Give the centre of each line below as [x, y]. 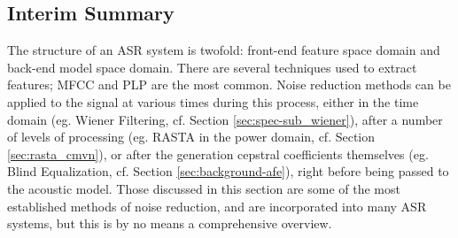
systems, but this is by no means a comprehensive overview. [170, 223]
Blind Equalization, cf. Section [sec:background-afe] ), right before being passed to [228, 171]
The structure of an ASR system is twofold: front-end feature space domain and [224, 50]
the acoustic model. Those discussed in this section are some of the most [204, 188]
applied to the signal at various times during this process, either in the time [213, 101]
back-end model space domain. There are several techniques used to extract [212, 67]
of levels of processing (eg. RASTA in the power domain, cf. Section [191, 137]
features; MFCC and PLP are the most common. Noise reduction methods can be [229, 84]
